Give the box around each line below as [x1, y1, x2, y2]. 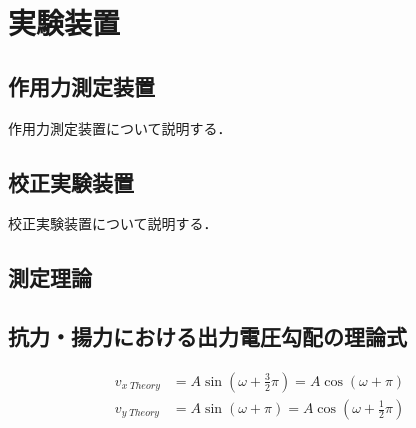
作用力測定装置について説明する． [8, 117, 232, 138]
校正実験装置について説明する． [8, 213, 218, 234]
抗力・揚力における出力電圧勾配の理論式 [8, 321, 407, 352]
